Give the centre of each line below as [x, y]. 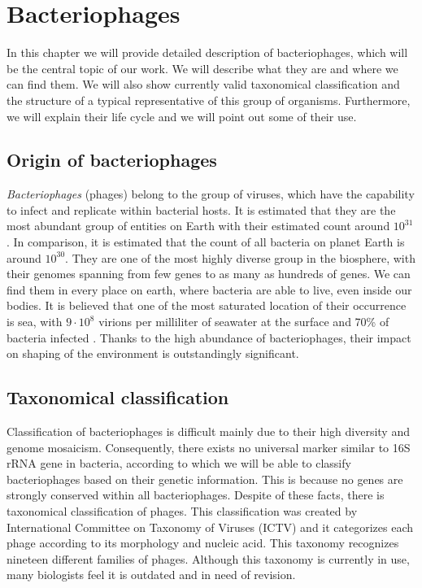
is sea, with [35, 322]
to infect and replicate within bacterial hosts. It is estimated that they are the [201, 209]
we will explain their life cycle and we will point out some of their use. [182, 116]
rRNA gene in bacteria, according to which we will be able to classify [179, 463]
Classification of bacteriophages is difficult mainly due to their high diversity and [208, 431]
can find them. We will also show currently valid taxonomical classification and [203, 84]
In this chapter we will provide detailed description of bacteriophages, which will [207, 52]
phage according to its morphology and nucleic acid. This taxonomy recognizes [203, 543]
